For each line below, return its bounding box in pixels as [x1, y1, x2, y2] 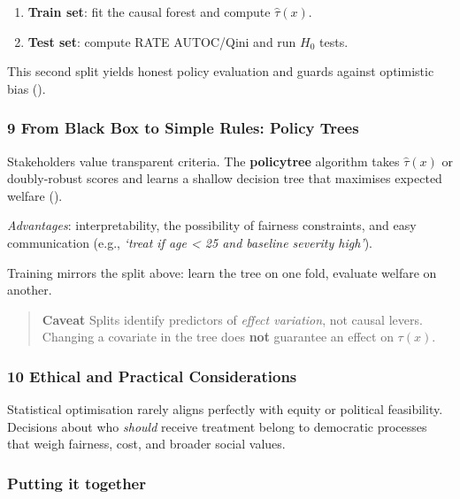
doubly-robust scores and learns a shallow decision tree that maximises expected [7, 169, 442, 188]
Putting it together [7, 472, 146, 494]
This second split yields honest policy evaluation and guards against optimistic [7, 62, 434, 81]
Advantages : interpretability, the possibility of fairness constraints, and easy [7, 216, 417, 234]
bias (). [7, 79, 46, 97]
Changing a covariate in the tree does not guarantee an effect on [42, 327, 394, 346]
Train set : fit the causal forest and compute [27, 3, 271, 20]
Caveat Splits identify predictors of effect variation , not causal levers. [42, 310, 423, 328]
